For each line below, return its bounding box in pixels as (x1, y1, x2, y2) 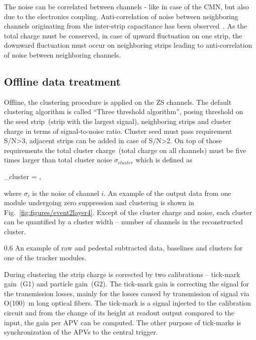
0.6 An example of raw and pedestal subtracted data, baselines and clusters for (4, 243, 243, 253)
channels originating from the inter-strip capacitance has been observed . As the (4, 21, 247, 31)
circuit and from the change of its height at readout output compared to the (4, 308, 234, 318)
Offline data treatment (4, 73, 121, 89)
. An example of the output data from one (104, 187, 231, 198)
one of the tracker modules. (4, 252, 86, 263)
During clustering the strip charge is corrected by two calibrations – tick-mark (4, 269, 240, 279)
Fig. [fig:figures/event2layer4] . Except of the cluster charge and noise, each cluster (4, 207, 252, 217)
